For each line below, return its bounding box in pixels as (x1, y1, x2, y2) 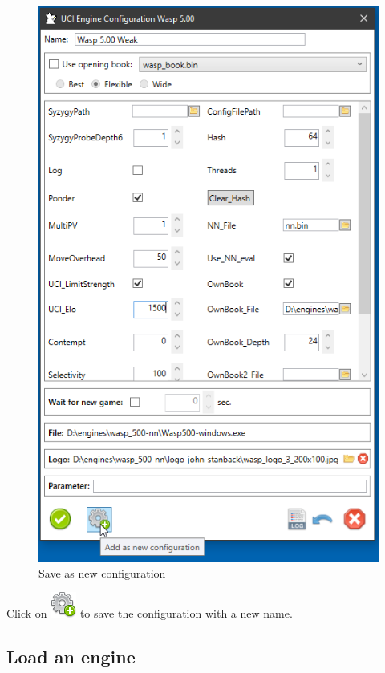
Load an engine (6, 644, 136, 669)
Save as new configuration (38, 564, 166, 581)
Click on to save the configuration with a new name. (6, 605, 293, 622)
